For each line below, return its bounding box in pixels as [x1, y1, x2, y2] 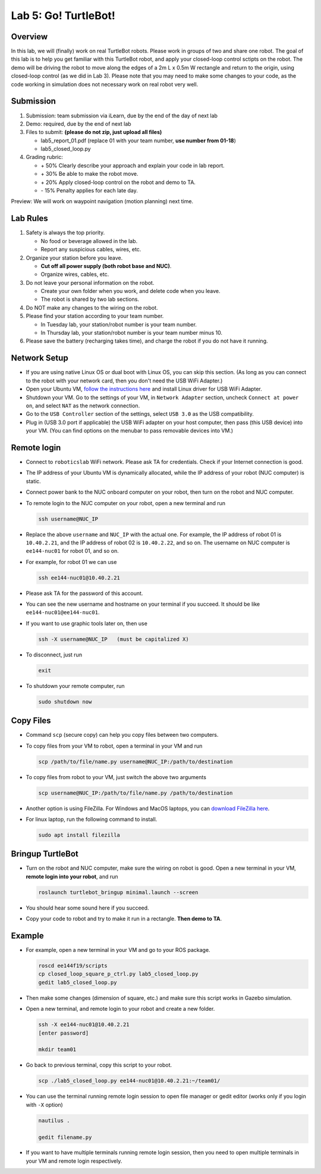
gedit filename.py [38, 1133, 92, 1141]
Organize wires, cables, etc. [40, 271, 109, 278]
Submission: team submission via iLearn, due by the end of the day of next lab [26, 112, 218, 119]
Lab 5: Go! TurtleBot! [11, 9, 116, 22]
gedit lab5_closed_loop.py [38, 979, 117, 986]
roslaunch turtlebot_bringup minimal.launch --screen [38, 889, 199, 896]
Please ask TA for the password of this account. [26, 590, 143, 597]
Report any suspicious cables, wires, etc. [40, 246, 141, 253]
